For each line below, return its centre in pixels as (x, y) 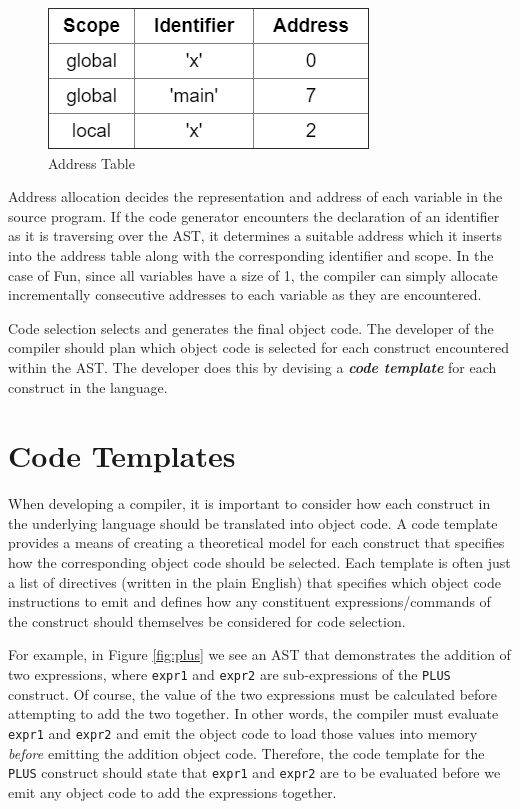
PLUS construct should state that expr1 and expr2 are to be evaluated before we (254, 772)
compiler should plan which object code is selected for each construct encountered (258, 347)
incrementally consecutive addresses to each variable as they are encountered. (245, 294)
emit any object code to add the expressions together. (172, 791)
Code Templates (122, 455)
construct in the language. (88, 386)
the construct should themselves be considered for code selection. (207, 620)
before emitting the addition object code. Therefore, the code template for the (246, 752)
